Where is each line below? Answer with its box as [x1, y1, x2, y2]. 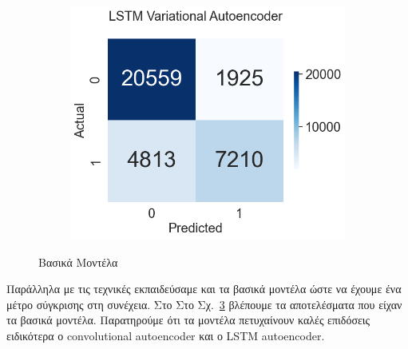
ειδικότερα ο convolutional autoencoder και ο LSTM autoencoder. [6, 327, 325, 343]
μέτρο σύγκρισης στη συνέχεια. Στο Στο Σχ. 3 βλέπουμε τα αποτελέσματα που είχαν [6, 295, 402, 312]
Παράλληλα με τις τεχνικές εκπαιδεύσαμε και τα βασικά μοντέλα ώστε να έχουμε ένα [6, 280, 402, 297]
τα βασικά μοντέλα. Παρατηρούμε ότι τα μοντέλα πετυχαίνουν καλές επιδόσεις [6, 311, 370, 328]
